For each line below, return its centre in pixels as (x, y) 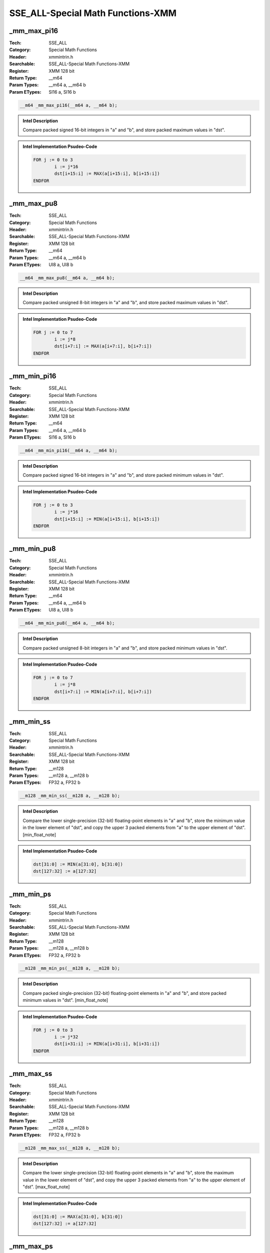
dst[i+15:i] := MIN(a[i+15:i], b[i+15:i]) (107, 519)
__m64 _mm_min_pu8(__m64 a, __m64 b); (67, 623)
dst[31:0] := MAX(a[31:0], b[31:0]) (78, 1216)
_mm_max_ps (31, 1246)
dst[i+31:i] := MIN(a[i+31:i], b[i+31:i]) (107, 1044)
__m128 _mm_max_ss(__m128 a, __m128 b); (70, 1148)
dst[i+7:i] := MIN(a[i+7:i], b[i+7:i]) (103, 691)
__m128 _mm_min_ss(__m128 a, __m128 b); (70, 796)
